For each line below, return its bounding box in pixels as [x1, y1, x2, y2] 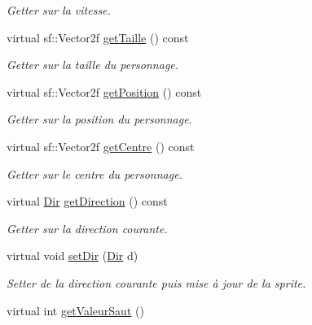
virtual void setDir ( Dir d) [7, 247, 138, 264]
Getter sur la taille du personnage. [7, 56, 179, 73]
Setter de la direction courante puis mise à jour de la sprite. [7, 274, 306, 291]
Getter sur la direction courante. [7, 219, 168, 236]
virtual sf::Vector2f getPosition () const [7, 83, 202, 100]
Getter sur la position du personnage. [7, 110, 192, 128]
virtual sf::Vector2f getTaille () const [7, 28, 189, 45]
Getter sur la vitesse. [7, 2, 111, 18]
